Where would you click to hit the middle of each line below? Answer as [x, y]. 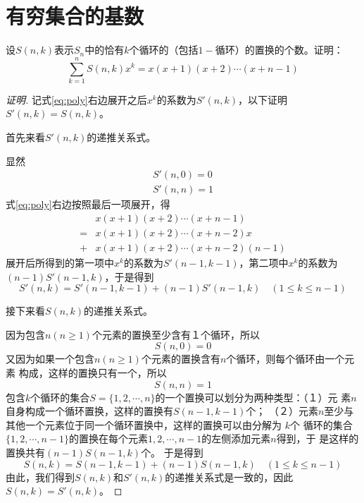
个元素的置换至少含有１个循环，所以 [176, 334]
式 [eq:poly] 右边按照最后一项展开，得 [88, 204]
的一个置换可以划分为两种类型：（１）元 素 [253, 397]
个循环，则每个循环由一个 [285, 359]
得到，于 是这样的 [318, 438]
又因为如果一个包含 [50, 359]
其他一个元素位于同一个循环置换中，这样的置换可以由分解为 [144, 424]
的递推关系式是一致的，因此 [229, 477]
